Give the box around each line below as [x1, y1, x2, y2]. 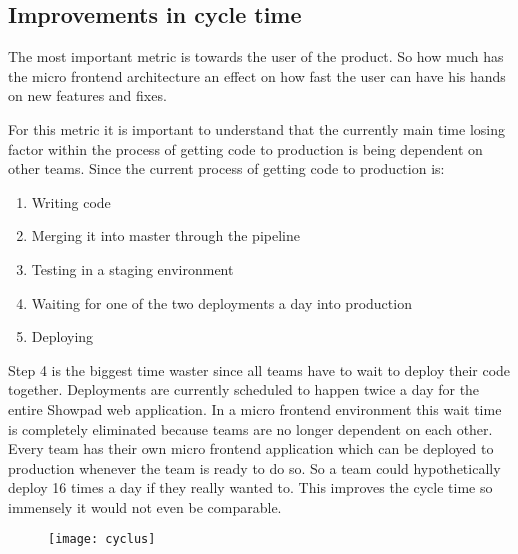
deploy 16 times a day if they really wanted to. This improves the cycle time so [8, 477, 493, 498]
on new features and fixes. [8, 85, 167, 106]
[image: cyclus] [48, 532, 156, 547]
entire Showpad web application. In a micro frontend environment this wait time [8, 398, 502, 419]
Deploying [31, 326, 94, 347]
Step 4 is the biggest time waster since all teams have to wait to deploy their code [8, 359, 511, 380]
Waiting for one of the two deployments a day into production [31, 292, 412, 313]
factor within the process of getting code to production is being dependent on [8, 138, 483, 159]
